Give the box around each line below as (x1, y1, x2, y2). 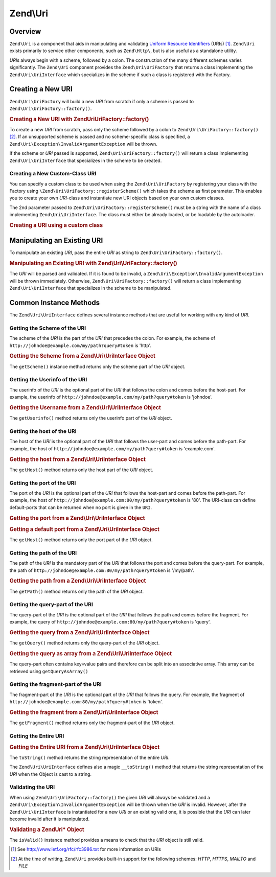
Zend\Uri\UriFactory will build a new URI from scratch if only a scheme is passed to (9, 98, 194, 104)
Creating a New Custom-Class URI (9, 170, 97, 177)
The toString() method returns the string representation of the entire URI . (9, 754, 170, 760)
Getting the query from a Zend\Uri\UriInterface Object (9, 629, 150, 636)
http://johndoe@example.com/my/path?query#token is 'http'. (9, 342, 152, 349)
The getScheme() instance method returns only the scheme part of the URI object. (9, 363, 186, 370)
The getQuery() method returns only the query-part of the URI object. (9, 640, 160, 646)
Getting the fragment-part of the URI (9, 681, 102, 688)
